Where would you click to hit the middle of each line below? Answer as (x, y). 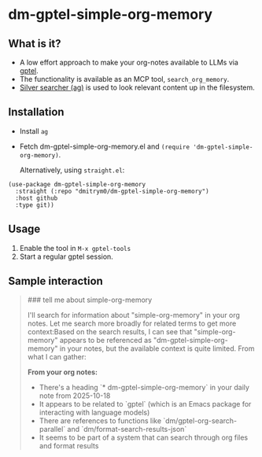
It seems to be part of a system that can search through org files (144, 437)
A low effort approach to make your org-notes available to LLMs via (129, 62)
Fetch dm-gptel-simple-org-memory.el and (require (105, 146)
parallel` (52, 429)
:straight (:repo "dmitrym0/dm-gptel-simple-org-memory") (113, 191)
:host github (37, 198)
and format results (69, 446)
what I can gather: (57, 357)
